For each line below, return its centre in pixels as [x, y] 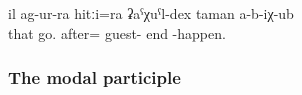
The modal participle [94, 77]
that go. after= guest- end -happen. [117, 32]
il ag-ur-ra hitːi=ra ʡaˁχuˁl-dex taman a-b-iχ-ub [151, 13]
